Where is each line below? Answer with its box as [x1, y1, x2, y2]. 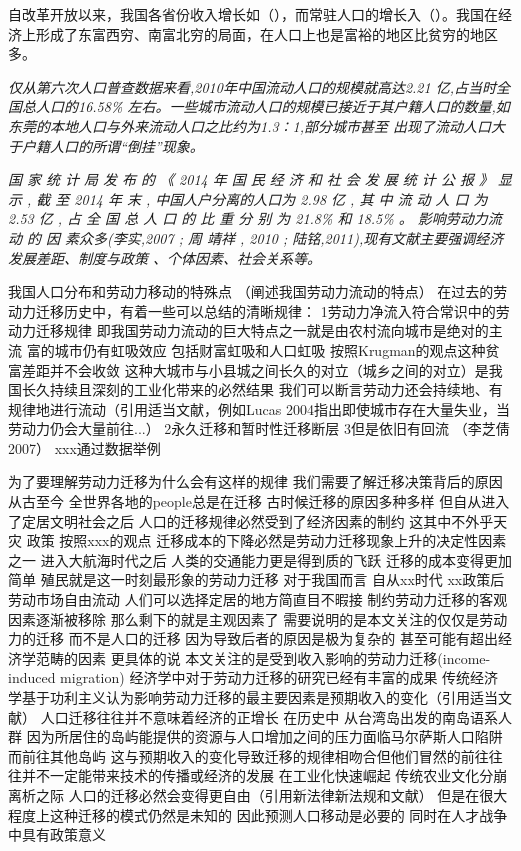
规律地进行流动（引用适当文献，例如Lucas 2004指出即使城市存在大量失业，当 [8, 398, 510, 419]
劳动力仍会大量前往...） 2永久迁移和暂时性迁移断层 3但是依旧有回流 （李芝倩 [8, 418, 510, 439]
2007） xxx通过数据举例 [8, 437, 161, 458]
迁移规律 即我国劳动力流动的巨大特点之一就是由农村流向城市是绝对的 [35, 320, 489, 341]
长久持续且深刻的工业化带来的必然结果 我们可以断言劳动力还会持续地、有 [21, 379, 503, 400]
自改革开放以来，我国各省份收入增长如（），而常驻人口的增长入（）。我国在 [8, 4, 498, 24]
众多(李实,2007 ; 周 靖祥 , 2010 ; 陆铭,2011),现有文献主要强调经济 [79, 227, 504, 248]
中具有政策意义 [8, 824, 106, 845]
